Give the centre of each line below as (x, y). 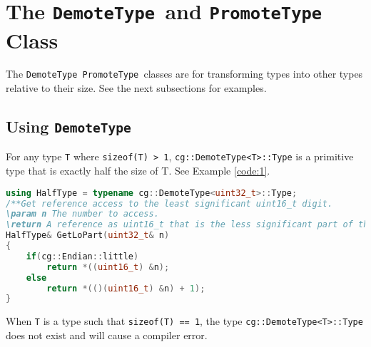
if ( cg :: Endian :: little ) (82, 256)
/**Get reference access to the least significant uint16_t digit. (169, 203)
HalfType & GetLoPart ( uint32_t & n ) (88, 235)
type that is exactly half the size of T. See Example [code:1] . (138, 171)
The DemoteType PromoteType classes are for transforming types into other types (184, 74)
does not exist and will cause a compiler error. (107, 335)
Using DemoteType (68, 126)
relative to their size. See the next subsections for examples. (136, 88)
